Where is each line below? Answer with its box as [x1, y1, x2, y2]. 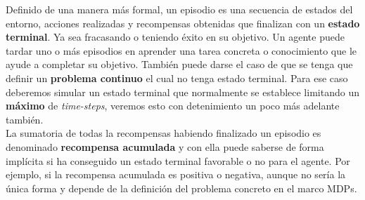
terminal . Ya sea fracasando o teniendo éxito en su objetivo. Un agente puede [6, 29, 345, 44]
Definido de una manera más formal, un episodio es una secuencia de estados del [6, 2, 353, 16]
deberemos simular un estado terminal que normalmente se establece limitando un [6, 84, 359, 99]
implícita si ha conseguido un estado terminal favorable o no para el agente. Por [6, 153, 350, 168]
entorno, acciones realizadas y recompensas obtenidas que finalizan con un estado [6, 15, 360, 30]
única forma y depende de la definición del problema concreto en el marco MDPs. [6, 180, 357, 195]
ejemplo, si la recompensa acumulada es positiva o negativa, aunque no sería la [6, 167, 346, 182]
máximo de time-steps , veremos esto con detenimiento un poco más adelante [6, 98, 340, 113]
